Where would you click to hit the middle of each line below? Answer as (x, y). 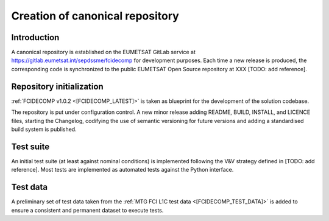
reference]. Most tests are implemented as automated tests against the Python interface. (122, 170)
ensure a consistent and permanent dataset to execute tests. (87, 210)
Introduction (35, 37)
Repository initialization (57, 86)
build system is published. (44, 129)
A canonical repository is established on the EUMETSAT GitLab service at (104, 52)
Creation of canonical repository (95, 16)
